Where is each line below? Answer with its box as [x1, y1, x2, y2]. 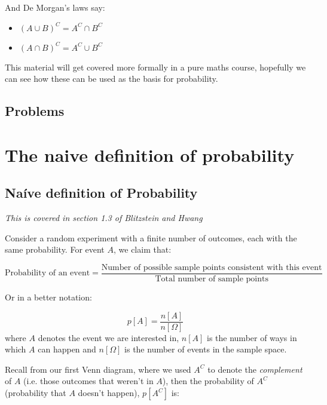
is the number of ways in [207, 331, 297, 343]
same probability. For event [5, 243, 105, 256]
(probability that [5, 386, 66, 399]
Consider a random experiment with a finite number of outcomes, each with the [5, 231, 297, 244]
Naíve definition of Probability [5, 183, 198, 202]
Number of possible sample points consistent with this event [101, 263, 322, 272]
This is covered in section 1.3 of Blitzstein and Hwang [5, 211, 203, 224]
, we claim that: [113, 243, 172, 256]
